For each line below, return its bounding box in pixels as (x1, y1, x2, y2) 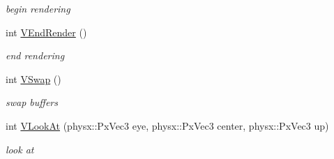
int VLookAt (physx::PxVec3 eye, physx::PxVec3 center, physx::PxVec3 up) (6, 118, 329, 132)
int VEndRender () (6, 24, 87, 39)
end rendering (6, 48, 65, 63)
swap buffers (6, 95, 58, 109)
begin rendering (6, 1, 70, 15)
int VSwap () (6, 71, 61, 86)
